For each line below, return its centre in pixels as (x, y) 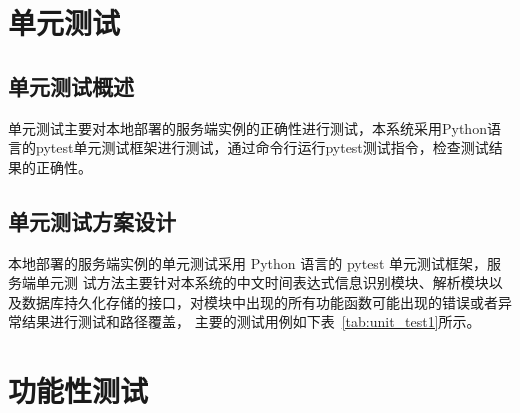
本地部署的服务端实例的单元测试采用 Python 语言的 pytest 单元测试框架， (247, 262)
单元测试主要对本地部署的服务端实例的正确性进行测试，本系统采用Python (247, 127)
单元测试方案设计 (92, 220)
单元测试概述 (71, 85)
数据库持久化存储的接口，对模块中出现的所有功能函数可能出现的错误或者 (259, 301)
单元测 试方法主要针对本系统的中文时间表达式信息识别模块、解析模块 (262, 282)
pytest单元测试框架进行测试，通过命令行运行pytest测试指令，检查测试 (262, 147)
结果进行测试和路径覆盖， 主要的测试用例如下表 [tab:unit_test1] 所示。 (251, 321)
